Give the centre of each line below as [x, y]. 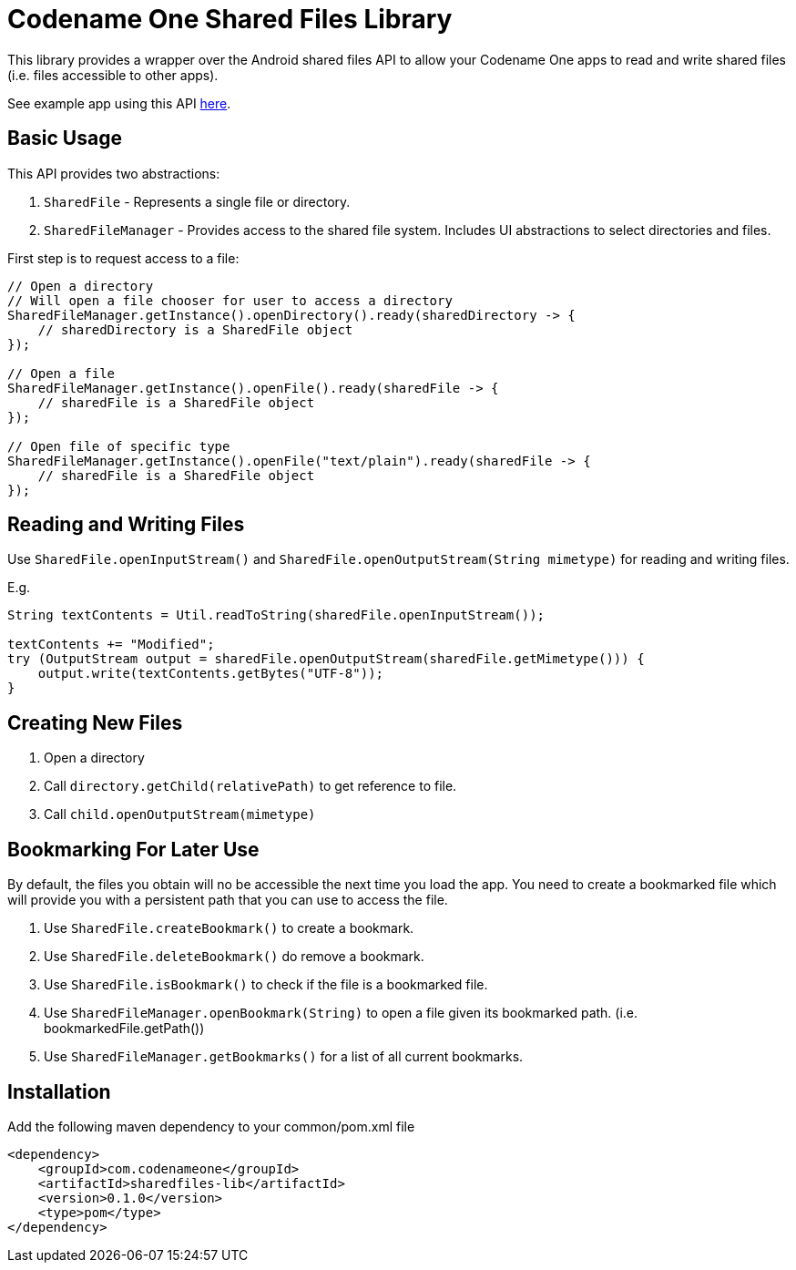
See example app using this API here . [119, 103]
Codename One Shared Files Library [230, 19]
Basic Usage [65, 138]
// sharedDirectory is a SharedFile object [195, 329]
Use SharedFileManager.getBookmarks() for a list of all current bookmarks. [284, 1057]
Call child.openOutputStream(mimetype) [180, 814]
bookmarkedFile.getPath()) [124, 1029]
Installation [59, 1091]
